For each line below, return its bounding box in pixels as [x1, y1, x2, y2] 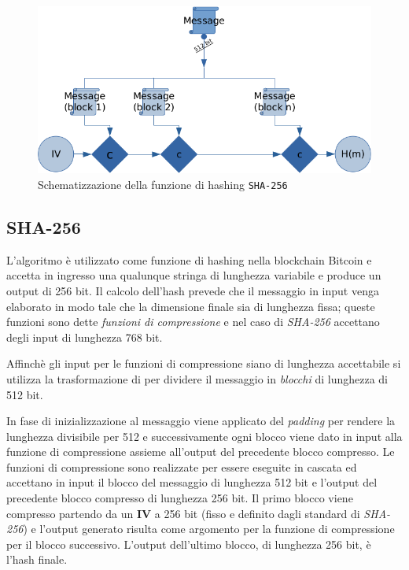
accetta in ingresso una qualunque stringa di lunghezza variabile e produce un [6, 267, 381, 283]
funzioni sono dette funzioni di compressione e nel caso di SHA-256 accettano [6, 313, 380, 330]
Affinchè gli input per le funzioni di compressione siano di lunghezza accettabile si [6, 355, 401, 372]
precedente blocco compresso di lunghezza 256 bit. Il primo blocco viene [6, 490, 353, 506]
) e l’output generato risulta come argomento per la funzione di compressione [23, 520, 395, 537]
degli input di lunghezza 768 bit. [6, 328, 163, 345]
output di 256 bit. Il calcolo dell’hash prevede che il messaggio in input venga [6, 282, 379, 298]
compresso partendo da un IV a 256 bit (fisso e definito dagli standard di [6, 505, 360, 521]
